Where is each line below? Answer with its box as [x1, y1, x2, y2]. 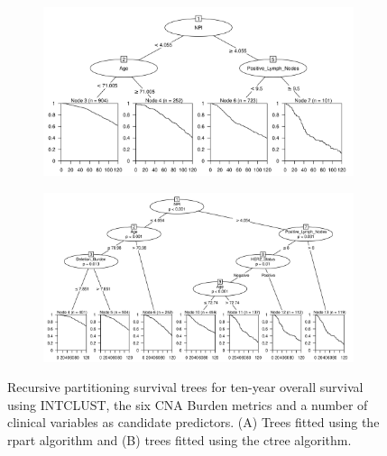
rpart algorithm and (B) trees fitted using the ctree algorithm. [7, 430, 352, 449]
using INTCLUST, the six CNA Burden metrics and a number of [7, 395, 368, 414]
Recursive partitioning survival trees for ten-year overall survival [7, 378, 364, 397]
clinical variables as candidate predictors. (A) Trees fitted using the [7, 413, 380, 432]
